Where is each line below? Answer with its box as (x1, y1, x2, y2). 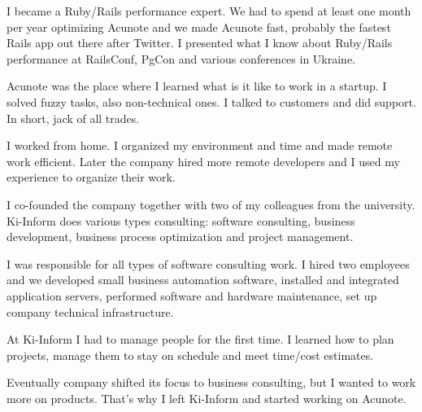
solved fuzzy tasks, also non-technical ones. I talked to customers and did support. (7, 93, 416, 110)
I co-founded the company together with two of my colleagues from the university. (7, 195, 415, 213)
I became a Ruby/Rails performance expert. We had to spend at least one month (7, 2, 411, 19)
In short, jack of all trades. (7, 109, 140, 126)
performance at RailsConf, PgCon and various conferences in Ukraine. (7, 50, 356, 67)
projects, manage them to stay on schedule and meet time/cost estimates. (7, 346, 374, 363)
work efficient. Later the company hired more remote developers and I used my (7, 152, 400, 169)
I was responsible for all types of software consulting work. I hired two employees (7, 255, 410, 272)
